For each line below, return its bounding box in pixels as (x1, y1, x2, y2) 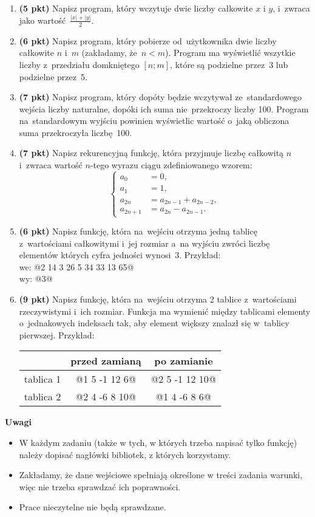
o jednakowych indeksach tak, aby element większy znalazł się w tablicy (19, 317, 290, 329)
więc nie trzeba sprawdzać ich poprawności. (19, 480, 181, 493)
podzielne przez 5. (19, 70, 87, 83)
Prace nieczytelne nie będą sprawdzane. (19, 501, 166, 513)
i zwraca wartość (19, 159, 83, 171)
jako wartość (19, 13, 66, 26)
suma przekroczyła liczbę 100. (19, 126, 132, 139)
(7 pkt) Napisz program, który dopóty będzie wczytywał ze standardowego (19, 91, 302, 103)
